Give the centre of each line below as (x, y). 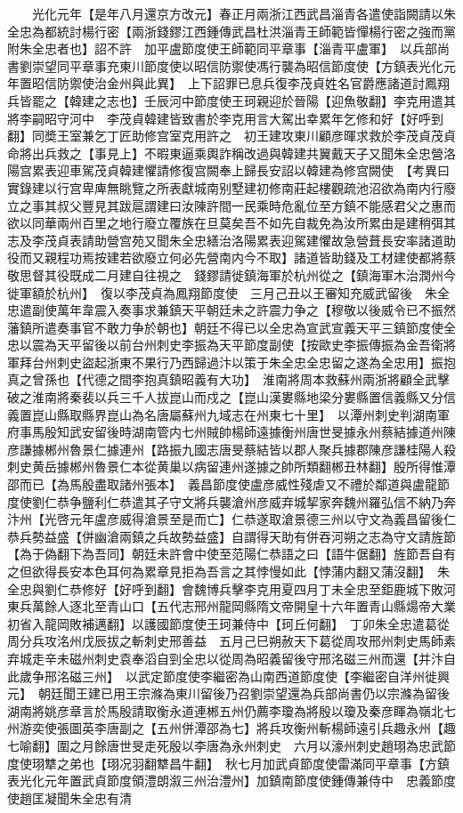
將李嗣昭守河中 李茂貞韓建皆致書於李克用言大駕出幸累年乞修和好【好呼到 (225, 118)
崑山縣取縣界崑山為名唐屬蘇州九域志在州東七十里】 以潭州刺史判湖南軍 (240, 414)
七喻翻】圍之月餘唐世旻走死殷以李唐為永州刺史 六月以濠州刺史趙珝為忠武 (225, 745)
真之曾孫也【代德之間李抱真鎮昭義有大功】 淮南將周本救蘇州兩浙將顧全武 (222, 379)
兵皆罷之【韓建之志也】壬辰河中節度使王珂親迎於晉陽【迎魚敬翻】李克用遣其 (231, 100)
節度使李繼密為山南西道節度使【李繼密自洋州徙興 (306, 676)
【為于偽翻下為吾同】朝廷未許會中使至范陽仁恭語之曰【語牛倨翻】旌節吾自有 (231, 554)
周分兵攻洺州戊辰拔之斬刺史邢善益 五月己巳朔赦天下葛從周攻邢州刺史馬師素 (231, 641)
